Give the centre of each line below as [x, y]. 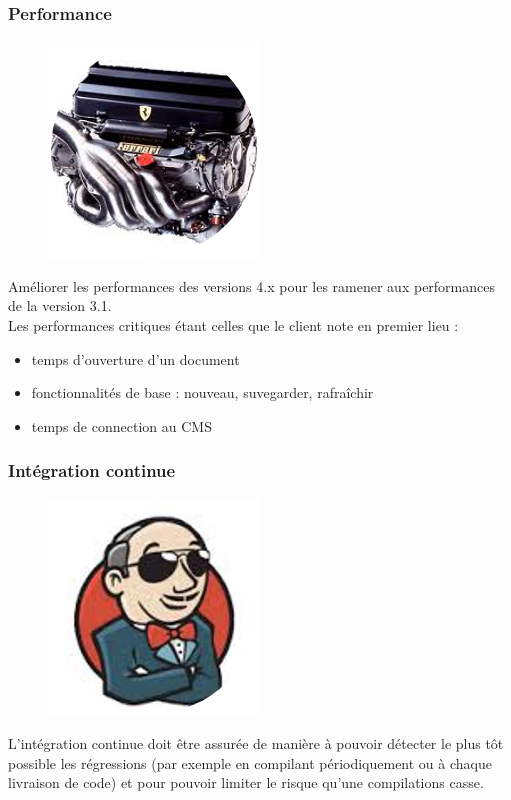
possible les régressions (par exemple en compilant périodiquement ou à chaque [250, 762]
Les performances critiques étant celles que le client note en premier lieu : [233, 325]
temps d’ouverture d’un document [135, 358]
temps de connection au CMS [121, 425]
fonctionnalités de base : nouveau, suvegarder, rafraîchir [202, 392]
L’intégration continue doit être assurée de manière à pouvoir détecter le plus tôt [256, 743]
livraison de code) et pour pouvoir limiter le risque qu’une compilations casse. [246, 782]
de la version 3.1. [60, 305]
